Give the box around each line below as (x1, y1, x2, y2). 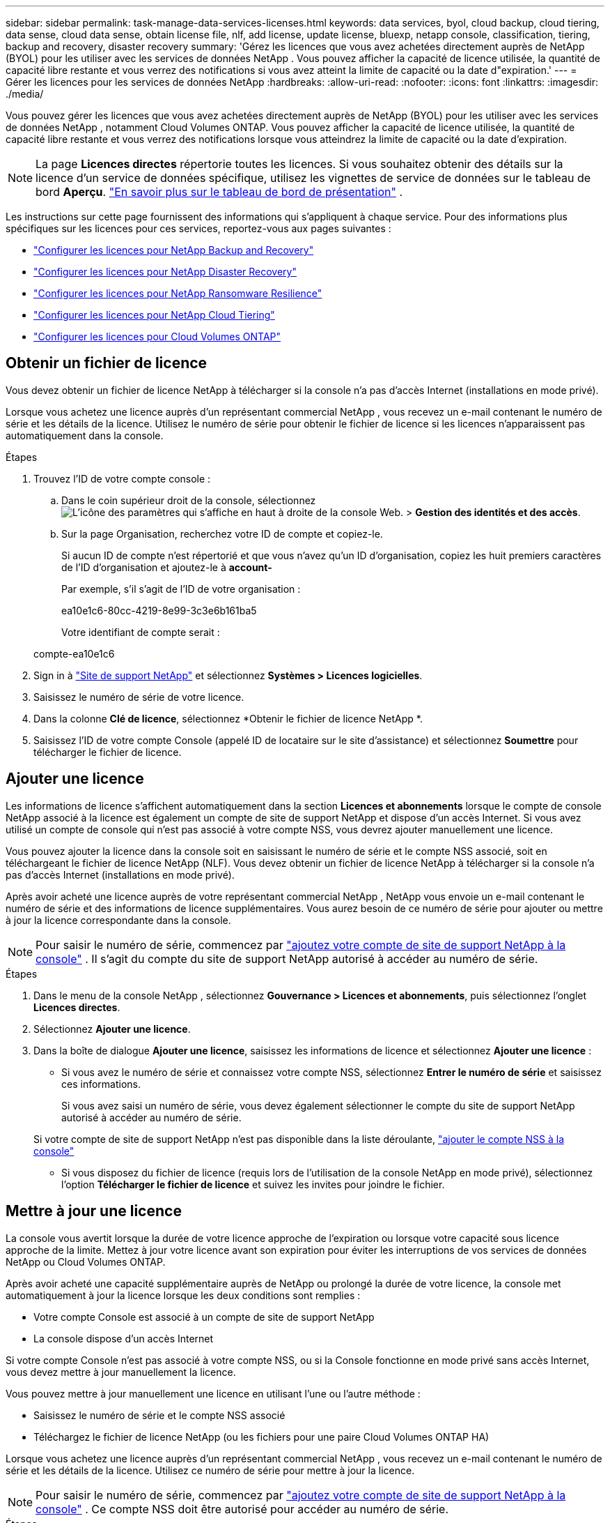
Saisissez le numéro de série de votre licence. (33, 690, 244, 703)
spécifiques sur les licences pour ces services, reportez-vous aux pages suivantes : (6, 222, 391, 234)
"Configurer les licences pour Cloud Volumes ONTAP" (33, 331, 281, 342)
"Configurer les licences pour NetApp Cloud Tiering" (33, 309, 275, 321)
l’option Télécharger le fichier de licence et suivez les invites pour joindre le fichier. (61, 1178, 445, 1190)
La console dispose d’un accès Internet (33, 1332, 214, 1344)
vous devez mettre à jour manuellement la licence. (6, 1365, 236, 1378)
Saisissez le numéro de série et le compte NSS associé (33, 1409, 286, 1421)
